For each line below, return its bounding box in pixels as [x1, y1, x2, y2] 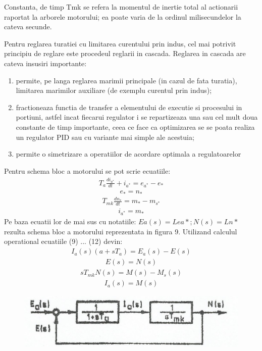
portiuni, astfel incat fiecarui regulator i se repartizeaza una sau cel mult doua [16, 112, 258, 122]
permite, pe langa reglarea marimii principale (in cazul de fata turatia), [16, 75, 237, 85]
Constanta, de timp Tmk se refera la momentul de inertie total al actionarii [4, 2, 238, 12]
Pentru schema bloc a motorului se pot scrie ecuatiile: [4, 165, 171, 176]
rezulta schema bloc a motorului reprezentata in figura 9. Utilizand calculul [4, 226, 237, 236]
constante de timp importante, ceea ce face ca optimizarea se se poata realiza [16, 121, 255, 132]
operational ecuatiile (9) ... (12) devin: [4, 236, 123, 246]
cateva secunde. [4, 21, 52, 32]
